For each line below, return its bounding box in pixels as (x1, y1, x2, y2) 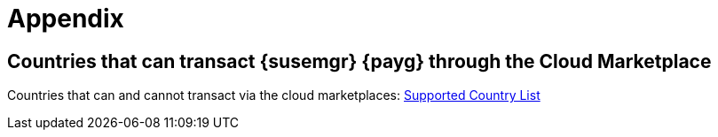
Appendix (7, 4, 124, 34)
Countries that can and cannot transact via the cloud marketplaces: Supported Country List (7, 88, 540, 103)
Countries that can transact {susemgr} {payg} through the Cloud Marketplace (7, 49, 712, 72)
